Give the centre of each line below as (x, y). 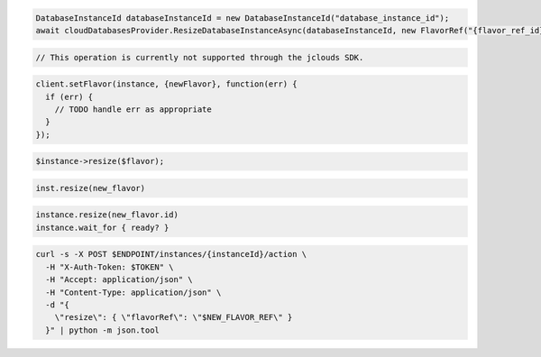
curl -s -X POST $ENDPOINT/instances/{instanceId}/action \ (171, 254)
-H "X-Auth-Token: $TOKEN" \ (110, 267)
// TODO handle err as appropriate (133, 109)
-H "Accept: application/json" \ (119, 280)
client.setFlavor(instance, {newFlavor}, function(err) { (166, 84)
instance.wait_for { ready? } (102, 227)
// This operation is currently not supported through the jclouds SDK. (200, 57)
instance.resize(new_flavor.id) (107, 215)
